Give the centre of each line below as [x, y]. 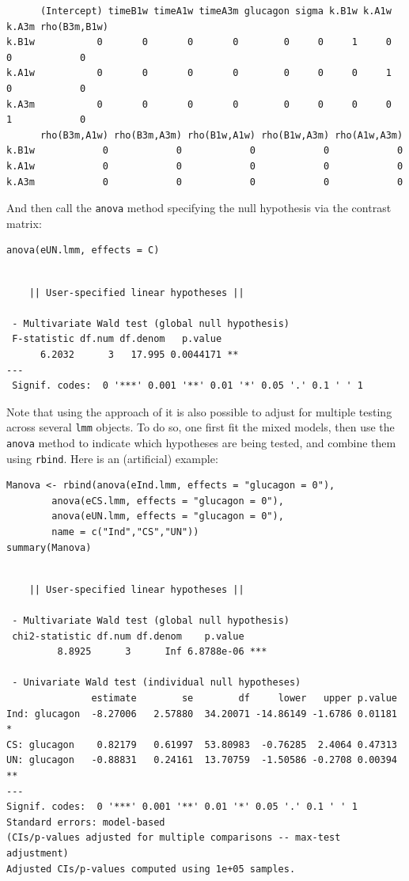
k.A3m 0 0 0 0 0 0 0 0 [199, 104]
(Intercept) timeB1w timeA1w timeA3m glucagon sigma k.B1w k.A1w [216, 11]
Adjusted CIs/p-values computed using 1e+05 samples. [151, 869]
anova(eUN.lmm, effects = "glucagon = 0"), [168, 516]
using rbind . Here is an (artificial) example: [112, 458]
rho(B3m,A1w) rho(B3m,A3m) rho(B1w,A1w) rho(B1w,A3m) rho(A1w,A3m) [222, 135]
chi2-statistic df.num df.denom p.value [128, 636]
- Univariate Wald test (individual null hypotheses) [157, 683]
